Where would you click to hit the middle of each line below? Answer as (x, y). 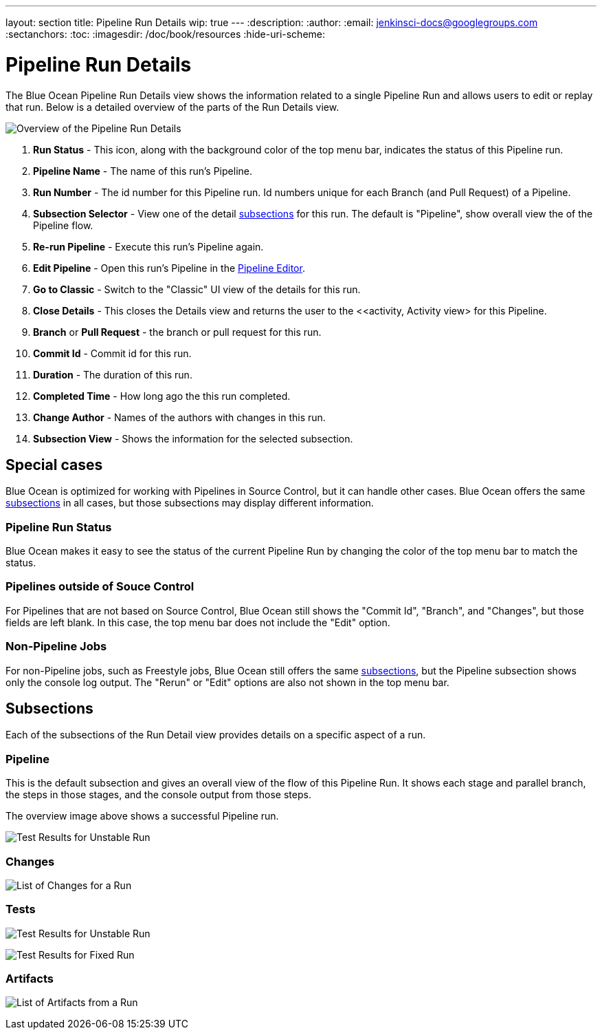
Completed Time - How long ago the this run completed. (162, 396)
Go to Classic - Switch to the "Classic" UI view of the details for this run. (197, 289)
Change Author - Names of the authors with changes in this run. (179, 417)
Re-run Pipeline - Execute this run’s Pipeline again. (148, 246)
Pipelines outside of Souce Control (100, 587)
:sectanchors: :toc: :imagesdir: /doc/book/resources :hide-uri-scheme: (166, 34)
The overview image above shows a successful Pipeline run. (142, 816)
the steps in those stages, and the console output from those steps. (158, 795)
